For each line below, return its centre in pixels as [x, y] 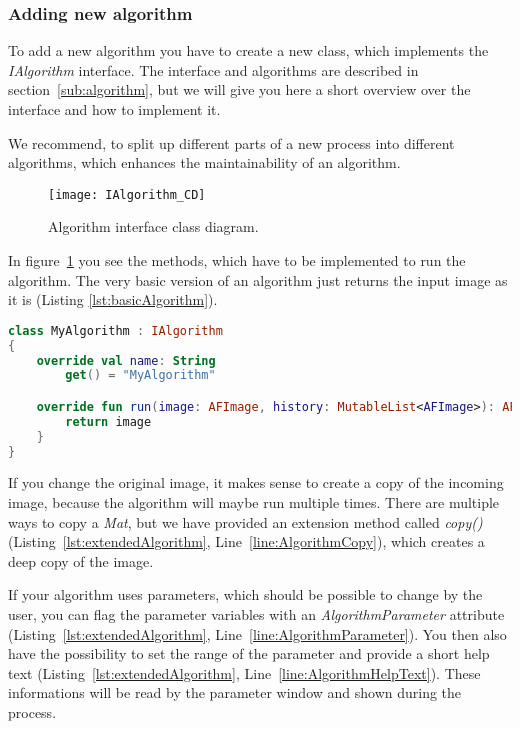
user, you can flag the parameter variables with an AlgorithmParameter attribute [256, 614]
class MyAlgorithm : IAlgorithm [115, 330]
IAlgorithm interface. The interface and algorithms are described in [213, 69]
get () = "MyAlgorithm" [140, 375]
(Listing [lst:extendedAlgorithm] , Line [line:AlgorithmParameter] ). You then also [257, 633]
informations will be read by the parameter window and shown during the [235, 692]
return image [108, 421]
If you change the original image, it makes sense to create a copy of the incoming [256, 482]
